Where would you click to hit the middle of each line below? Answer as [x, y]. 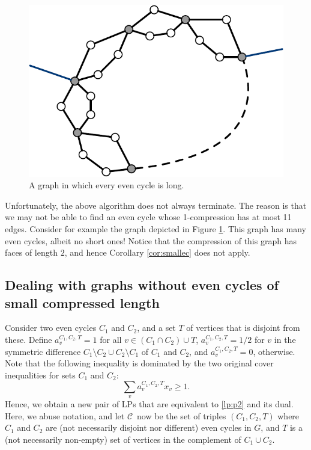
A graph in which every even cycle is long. [107, 185]
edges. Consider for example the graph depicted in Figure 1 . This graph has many [155, 229]
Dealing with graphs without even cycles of [142, 285]
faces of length [31, 252]
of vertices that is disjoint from [243, 328]
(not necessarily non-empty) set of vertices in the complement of [123, 439]
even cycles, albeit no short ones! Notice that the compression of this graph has [151, 240]
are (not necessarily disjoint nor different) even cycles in [148, 427]
